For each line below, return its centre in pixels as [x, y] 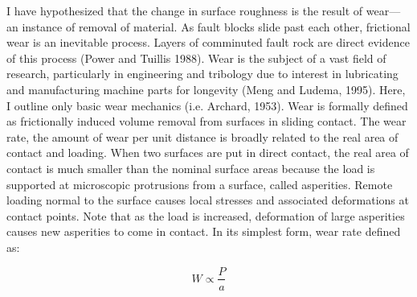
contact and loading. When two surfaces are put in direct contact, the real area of [208, 153]
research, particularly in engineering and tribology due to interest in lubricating [202, 74]
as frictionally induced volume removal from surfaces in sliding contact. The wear [206, 121]
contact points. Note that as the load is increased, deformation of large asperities [206, 215]
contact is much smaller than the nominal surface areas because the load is [191, 168]
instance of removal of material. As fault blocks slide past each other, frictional [216, 26]
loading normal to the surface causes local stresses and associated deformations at [208, 200]
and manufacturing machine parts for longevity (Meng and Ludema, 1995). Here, [206, 89]
